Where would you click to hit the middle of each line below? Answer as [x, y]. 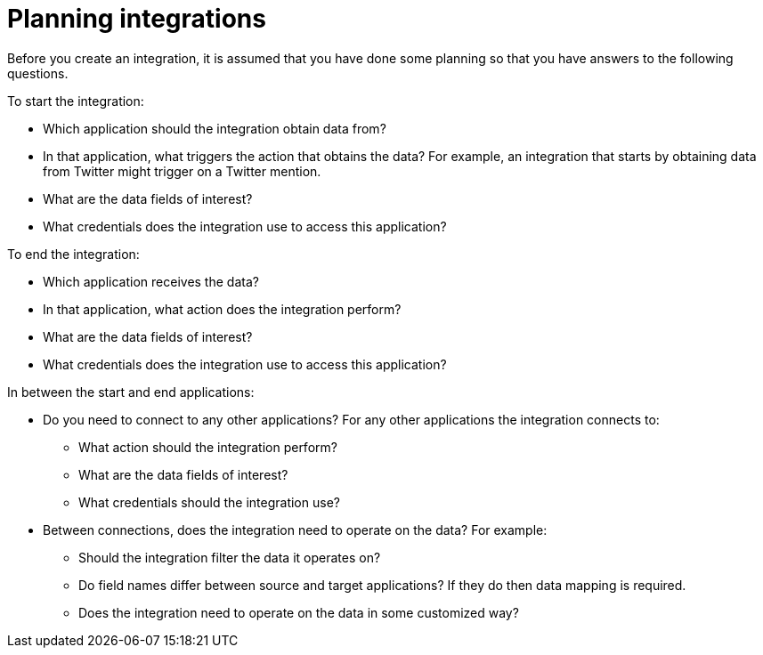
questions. [38, 73]
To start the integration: [76, 101]
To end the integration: [73, 254]
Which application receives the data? [151, 281]
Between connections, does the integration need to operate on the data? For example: [295, 530]
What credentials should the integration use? [209, 502]
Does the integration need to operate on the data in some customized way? [299, 612]
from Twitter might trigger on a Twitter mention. [182, 171]
